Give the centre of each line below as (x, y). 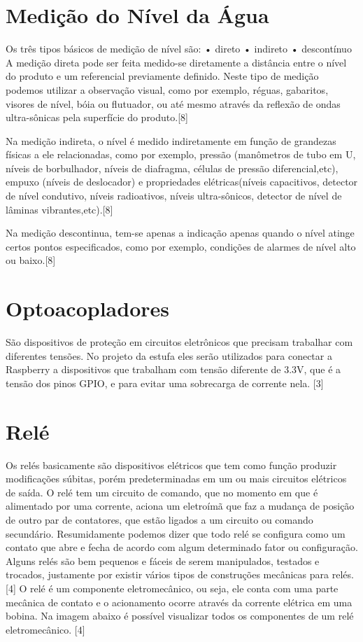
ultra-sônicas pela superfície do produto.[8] (97, 117)
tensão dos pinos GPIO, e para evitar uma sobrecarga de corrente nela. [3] (165, 383)
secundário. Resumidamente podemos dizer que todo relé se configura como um (176, 533)
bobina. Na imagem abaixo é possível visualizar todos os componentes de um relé (180, 616)
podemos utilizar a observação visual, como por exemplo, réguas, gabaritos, (167, 89)
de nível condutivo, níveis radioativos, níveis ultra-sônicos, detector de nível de (174, 196)
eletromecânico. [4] (45, 629)
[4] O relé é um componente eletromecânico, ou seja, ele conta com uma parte (172, 588)
